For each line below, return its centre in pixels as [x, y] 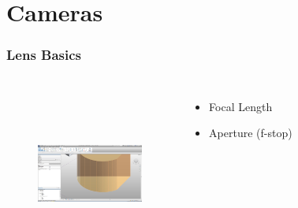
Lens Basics [44, 55]
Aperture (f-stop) [251, 133]
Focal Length [241, 106]
